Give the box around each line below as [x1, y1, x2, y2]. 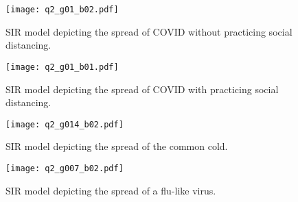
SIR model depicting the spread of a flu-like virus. [5, 183, 216, 197]
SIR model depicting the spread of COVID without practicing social [5, 24, 293, 38]
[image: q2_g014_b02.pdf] [5, 119, 124, 129]
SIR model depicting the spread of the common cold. [5, 139, 228, 153]
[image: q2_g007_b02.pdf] [5, 163, 124, 173]
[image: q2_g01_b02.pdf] [5, 5, 119, 14]
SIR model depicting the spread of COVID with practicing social [5, 81, 279, 96]
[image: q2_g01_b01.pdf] [5, 62, 119, 72]
